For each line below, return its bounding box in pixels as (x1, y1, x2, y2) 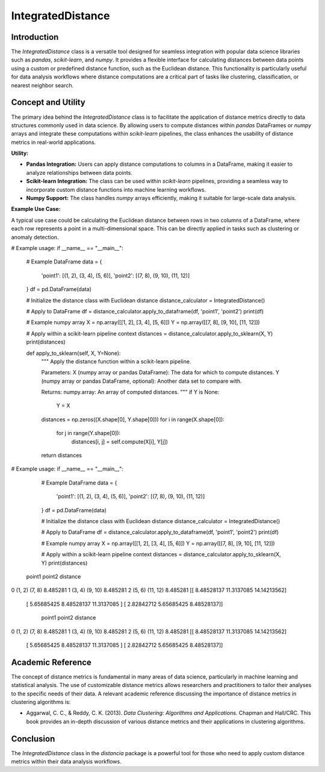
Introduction (11, 32, 59, 42)
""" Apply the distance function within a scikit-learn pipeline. (41, 357, 191, 365)
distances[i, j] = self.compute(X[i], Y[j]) (71, 438, 169, 445)
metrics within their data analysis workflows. (11, 758, 122, 765)
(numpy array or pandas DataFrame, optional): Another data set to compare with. (41, 377, 242, 384)
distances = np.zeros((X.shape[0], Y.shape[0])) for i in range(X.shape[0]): (41, 416, 225, 423)
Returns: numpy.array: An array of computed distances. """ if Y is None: (41, 389, 220, 396)
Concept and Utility (11, 97, 85, 108)
